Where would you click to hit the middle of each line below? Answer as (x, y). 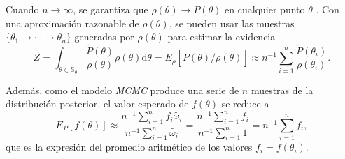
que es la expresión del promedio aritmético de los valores (129, 147)
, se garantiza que (111, 9)
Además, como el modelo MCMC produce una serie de (122, 90)
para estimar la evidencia (221, 37)
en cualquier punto (265, 9)
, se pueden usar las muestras (232, 23)
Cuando (22, 9)
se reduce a (245, 104)
